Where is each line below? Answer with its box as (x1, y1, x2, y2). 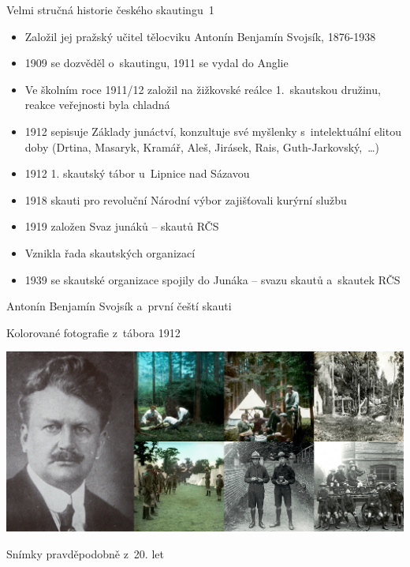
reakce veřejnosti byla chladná (24, 96, 170, 113)
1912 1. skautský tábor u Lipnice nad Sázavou (24, 165, 250, 182)
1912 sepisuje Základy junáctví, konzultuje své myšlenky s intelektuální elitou (24, 122, 401, 139)
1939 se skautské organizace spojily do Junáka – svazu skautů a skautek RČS (24, 271, 401, 287)
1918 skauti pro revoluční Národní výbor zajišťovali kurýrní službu (24, 191, 347, 208)
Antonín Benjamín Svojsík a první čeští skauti (6, 298, 232, 314)
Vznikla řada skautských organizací (24, 244, 196, 261)
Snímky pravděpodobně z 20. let (6, 545, 164, 561)
